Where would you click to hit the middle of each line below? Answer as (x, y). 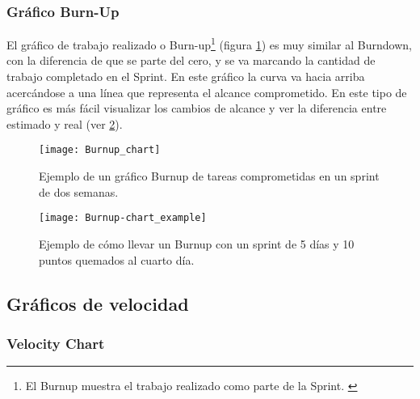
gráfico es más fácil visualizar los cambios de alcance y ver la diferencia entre (197, 108)
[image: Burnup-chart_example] (123, 218)
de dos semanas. (79, 191)
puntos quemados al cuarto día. (117, 259)
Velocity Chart (56, 343)
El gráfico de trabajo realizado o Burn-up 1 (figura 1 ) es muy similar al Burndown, (209, 43)
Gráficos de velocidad (98, 303)
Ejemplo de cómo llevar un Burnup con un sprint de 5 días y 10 (197, 243)
